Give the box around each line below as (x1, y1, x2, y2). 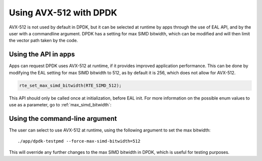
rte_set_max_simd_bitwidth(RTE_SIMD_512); (19, 83, 122, 88)
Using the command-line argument (9, 114, 117, 123)
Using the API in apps (9, 50, 75, 59)
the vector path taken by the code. (9, 38, 78, 44)
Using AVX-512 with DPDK (9, 7, 117, 18)
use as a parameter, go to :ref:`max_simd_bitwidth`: (9, 102, 112, 107)
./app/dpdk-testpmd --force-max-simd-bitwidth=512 (17, 138, 141, 144)
